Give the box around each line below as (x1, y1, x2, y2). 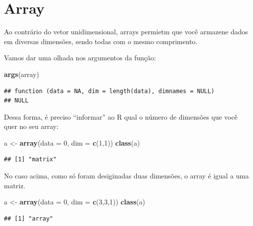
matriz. (4, 180, 25, 190)
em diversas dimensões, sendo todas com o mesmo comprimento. (4, 36, 198, 46)
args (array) (4, 69, 39, 79)
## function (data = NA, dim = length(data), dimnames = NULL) (4, 87, 215, 95)
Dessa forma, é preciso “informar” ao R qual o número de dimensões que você (4, 111, 238, 122)
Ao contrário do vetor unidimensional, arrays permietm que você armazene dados (4, 26, 248, 37)
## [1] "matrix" (4, 156, 57, 163)
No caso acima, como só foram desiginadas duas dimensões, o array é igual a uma (4, 171, 249, 181)
